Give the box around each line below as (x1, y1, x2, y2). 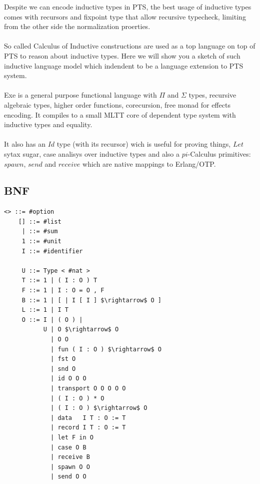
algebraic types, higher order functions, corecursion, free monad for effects (4, 99, 230, 110)
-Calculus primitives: (187, 148, 251, 159)
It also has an (4, 139, 45, 149)
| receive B (50, 453, 90, 461)
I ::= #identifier (21, 247, 83, 255)
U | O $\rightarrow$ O (43, 326, 119, 333)
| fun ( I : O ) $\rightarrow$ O (50, 345, 161, 353)
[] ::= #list (18, 218, 61, 225)
